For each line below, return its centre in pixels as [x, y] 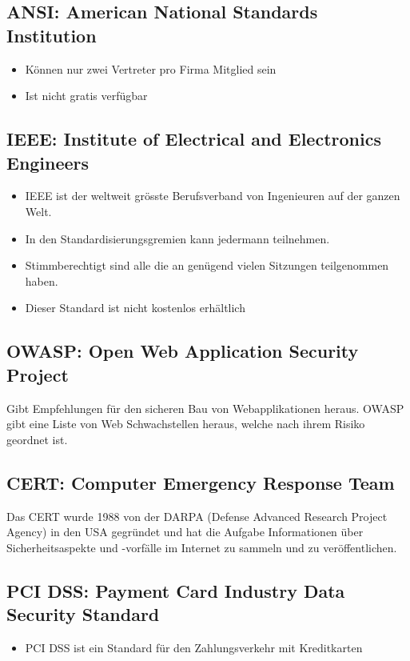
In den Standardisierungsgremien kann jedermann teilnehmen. [177, 238]
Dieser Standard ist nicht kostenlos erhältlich [135, 308]
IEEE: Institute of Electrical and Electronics [194, 139]
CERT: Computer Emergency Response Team [201, 482]
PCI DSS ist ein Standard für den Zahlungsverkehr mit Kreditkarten [194, 647]
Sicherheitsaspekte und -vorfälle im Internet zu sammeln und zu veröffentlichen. [202, 547]
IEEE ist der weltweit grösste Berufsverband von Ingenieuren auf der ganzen [213, 196]
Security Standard [83, 614]
